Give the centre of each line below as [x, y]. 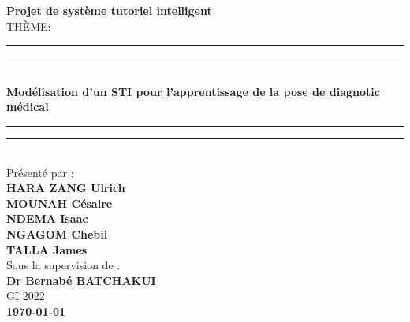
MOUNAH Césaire [60, 203]
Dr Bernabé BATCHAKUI [81, 280]
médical [28, 107]
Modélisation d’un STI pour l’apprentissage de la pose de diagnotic [193, 91]
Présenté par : [40, 172]
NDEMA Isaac [47, 218]
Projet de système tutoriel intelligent [109, 10]
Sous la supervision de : [63, 265]
